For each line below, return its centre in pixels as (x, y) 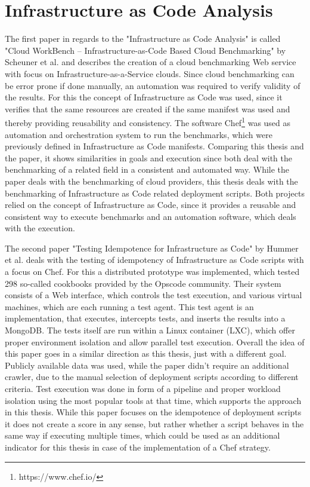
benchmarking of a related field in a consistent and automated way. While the (147, 169)
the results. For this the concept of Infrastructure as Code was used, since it (144, 97)
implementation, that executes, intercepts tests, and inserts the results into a (145, 318)
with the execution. (40, 228)
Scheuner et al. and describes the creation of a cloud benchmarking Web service (151, 62)
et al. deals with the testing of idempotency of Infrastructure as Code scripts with (154, 260)
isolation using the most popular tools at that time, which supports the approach (153, 400)
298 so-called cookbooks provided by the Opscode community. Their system (143, 283)
